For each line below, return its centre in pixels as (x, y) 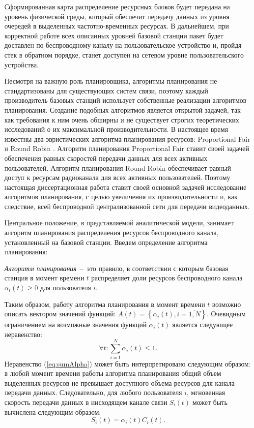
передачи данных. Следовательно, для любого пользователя (93, 392)
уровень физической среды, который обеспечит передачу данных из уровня (117, 16)
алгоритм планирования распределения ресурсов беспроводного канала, (112, 232)
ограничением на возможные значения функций (76, 324)
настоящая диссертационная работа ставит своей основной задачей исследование (126, 187)
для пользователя (66, 288)
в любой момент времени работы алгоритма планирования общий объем (113, 373)
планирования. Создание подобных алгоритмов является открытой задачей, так (123, 109)
